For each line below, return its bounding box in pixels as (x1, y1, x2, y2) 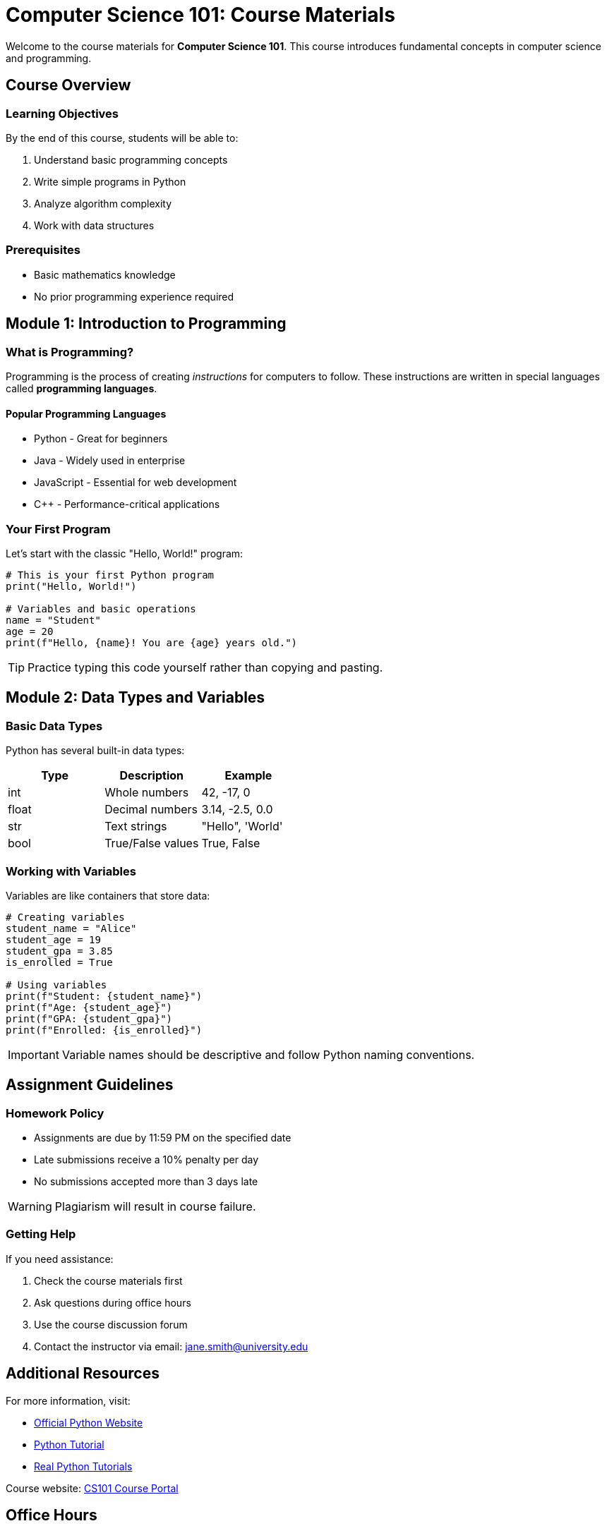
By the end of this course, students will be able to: (6, 131, 239, 144)
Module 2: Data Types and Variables (6, 689, 265, 707)
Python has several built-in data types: (6, 744, 185, 757)
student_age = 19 (6, 933, 101, 945)
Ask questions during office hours (34, 1296, 191, 1309)
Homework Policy (6, 1106, 104, 1120)
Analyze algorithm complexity (34, 197, 172, 210)
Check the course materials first (34, 1274, 183, 1287)
